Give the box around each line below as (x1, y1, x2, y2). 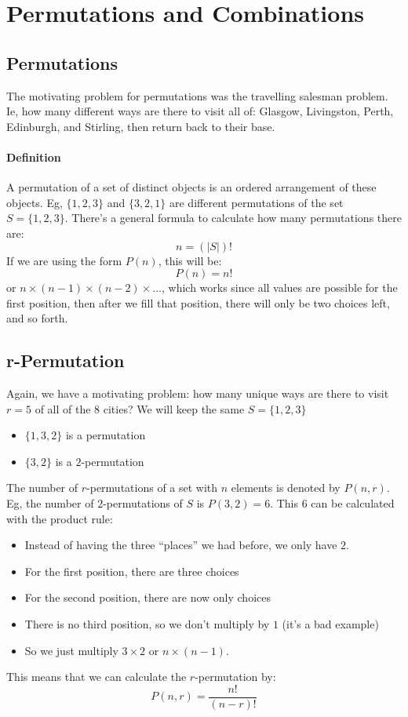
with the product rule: (6, 510, 113, 526)
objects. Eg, (6, 194, 63, 210)
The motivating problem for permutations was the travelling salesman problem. (6, 87, 388, 104)
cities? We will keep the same (103, 400, 245, 417)
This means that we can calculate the (6, 668, 187, 685)
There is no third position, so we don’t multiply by (24, 616, 270, 632)
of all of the (35, 400, 91, 417)
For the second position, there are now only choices (24, 589, 271, 606)
